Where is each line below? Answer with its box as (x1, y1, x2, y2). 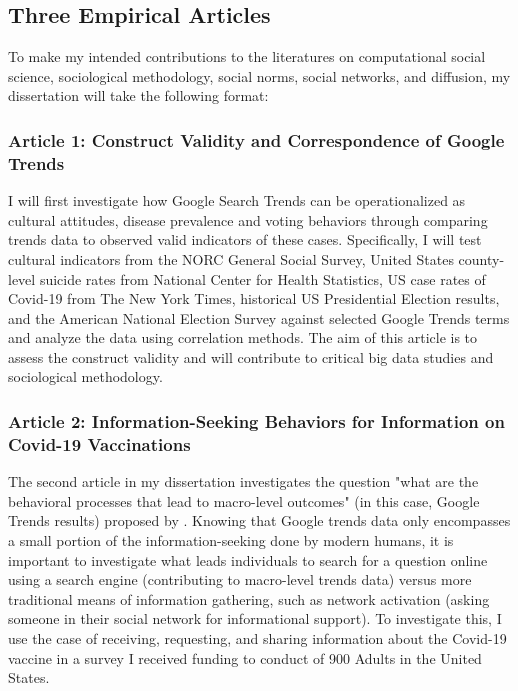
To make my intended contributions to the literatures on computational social (8, 46, 486, 67)
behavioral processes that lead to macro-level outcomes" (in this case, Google (8, 490, 480, 511)
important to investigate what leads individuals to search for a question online (8, 549, 488, 570)
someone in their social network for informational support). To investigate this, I (8, 608, 502, 629)
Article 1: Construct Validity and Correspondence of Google (8, 127, 505, 152)
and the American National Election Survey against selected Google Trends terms (8, 307, 510, 328)
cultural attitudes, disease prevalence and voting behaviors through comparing (8, 209, 488, 230)
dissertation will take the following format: (8, 85, 269, 106)
